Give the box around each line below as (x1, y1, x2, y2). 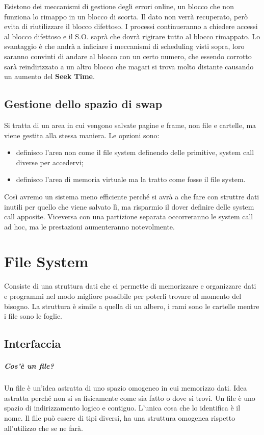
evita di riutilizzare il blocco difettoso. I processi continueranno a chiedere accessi (4, 21, 258, 32)
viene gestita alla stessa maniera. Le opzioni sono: (4, 130, 160, 140)
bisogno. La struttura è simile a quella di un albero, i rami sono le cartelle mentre (4, 300, 259, 311)
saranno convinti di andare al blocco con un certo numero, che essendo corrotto (4, 50, 252, 61)
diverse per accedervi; (16, 157, 84, 167)
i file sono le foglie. (4, 311, 63, 321)
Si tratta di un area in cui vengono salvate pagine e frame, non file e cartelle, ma (4, 119, 256, 130)
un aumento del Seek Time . (4, 71, 95, 82)
